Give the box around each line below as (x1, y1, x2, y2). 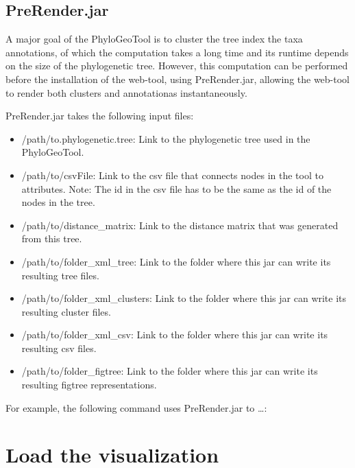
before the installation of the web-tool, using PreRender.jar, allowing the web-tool (5, 71, 350, 86)
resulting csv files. (21, 340, 97, 355)
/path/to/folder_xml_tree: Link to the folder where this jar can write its (21, 254, 331, 268)
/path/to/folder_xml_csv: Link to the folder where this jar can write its (21, 327, 328, 342)
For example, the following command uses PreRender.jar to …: (5, 400, 267, 414)
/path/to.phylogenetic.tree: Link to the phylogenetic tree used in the (21, 131, 310, 145)
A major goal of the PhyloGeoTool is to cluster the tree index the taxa (5, 32, 303, 46)
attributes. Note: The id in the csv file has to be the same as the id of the (21, 181, 332, 196)
